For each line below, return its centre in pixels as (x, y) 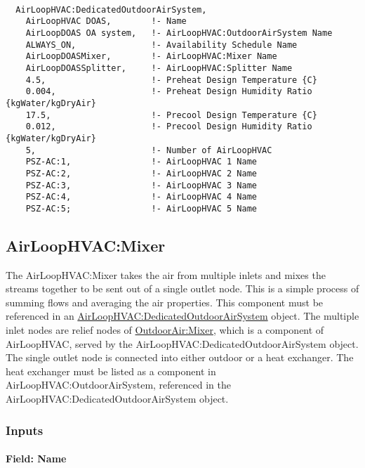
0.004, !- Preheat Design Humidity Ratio (169, 92)
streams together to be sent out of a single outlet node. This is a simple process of (182, 288)
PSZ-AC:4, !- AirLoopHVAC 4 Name (141, 197)
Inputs (25, 430)
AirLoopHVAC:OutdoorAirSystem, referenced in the (118, 385)
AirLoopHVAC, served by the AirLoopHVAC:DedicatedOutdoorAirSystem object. (182, 343)
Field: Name (36, 459)
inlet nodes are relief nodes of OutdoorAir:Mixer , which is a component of (165, 330)
